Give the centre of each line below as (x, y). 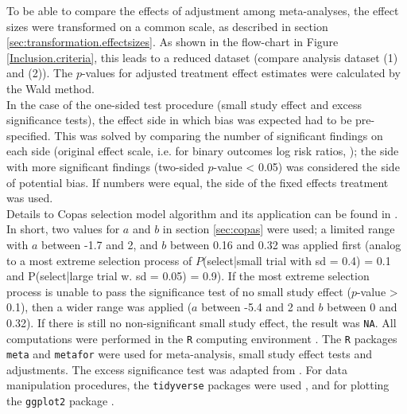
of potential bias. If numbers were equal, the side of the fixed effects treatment (198, 182)
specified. (29, 135)
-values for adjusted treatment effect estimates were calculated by (241, 73)
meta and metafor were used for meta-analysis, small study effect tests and (190, 354)
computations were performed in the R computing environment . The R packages (202, 338)
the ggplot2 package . (60, 401)
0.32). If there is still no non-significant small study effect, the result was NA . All (202, 322)
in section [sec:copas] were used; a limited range (279, 229)
